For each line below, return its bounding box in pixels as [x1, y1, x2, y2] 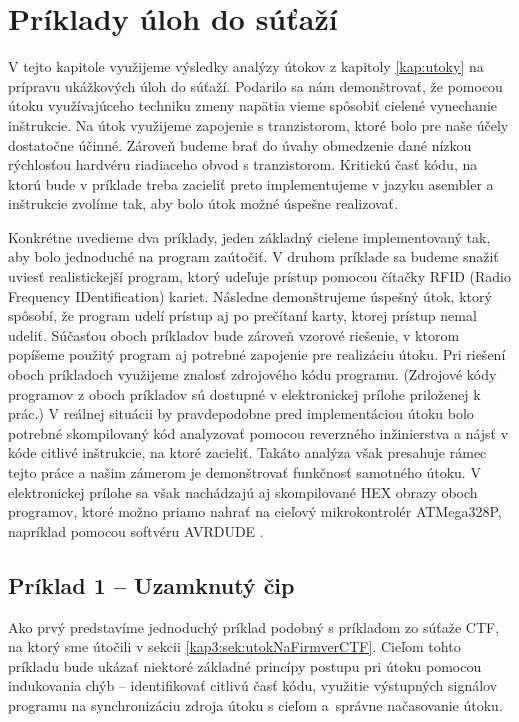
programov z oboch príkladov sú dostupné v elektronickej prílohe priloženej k [8, 383, 481, 404]
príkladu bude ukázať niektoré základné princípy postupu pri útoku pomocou [8, 655, 482, 676]
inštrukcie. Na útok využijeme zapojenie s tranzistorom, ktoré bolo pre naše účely [8, 114, 509, 135]
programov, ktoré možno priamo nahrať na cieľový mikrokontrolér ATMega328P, [8, 501, 502, 522]
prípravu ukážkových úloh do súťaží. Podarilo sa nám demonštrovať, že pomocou [8, 75, 503, 96]
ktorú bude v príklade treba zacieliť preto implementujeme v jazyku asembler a [8, 173, 494, 194]
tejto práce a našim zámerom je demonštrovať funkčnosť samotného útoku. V [8, 462, 481, 482]
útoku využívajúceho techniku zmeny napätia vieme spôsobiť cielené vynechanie [8, 95, 497, 116]
